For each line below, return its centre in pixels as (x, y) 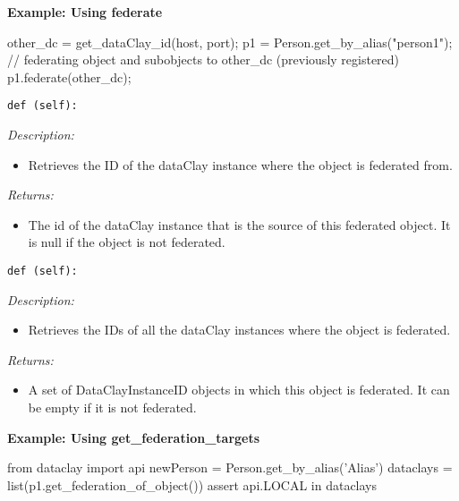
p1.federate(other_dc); (69, 76)
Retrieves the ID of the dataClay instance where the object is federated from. (240, 164)
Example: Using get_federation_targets (134, 437)
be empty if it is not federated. (112, 408)
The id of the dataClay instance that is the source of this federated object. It (239, 224)
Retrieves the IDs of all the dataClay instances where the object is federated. (239, 330)
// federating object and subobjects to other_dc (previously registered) (204, 59)
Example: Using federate (85, 12)
